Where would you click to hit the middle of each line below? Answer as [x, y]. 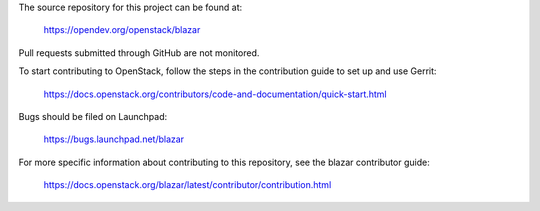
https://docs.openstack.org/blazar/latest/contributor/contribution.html [187, 185]
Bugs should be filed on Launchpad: [93, 116]
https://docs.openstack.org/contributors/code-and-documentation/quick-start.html [215, 94]
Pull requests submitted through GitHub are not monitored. [139, 52]
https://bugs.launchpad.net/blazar [114, 139]
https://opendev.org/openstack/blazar [122, 30]
